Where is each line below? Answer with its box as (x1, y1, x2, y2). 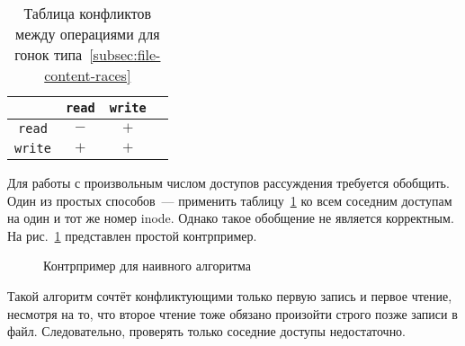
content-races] (44, 65, 131, 85)
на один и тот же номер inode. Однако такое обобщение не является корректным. (7, 208, 454, 227)
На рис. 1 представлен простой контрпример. (7, 226, 257, 244)
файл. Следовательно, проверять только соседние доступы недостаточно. (7, 322, 407, 341)
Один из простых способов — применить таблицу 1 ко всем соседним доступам (7, 191, 452, 209)
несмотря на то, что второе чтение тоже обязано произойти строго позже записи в (7, 304, 458, 323)
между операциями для (15, 23, 160, 44)
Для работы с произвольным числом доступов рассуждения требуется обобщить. (7, 173, 450, 191)
